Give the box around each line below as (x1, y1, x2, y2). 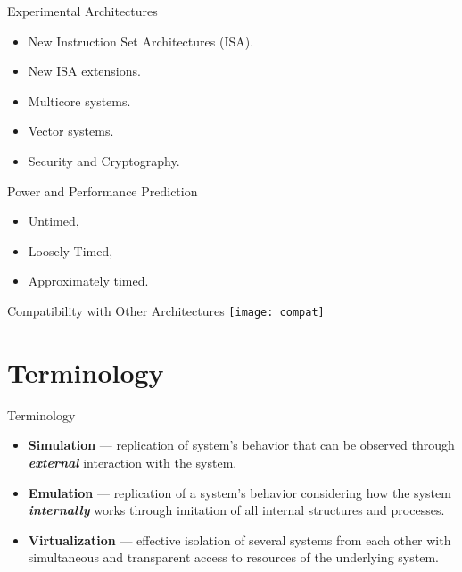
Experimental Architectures (7, 2, 158, 20)
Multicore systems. (28, 91, 131, 110)
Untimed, (28, 211, 79, 230)
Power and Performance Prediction (7, 181, 198, 200)
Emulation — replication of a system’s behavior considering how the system (28, 483, 451, 502)
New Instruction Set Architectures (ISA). (28, 31, 254, 50)
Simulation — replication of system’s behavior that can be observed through (28, 435, 455, 454)
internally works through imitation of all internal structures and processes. (28, 501, 445, 519)
